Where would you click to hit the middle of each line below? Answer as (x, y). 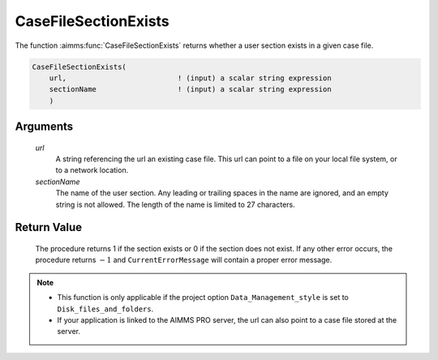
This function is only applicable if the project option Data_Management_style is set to (203, 298)
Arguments (44, 127)
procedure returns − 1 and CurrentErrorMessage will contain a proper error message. (184, 260)
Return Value (49, 227)
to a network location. (92, 170)
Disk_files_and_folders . (105, 309)
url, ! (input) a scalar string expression (190, 78)
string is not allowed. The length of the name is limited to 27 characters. (175, 204)
